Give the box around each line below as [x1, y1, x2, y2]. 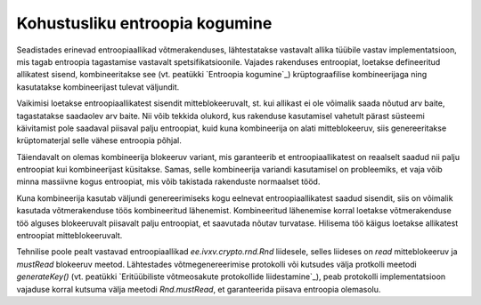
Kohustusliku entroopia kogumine [16, 13, 273, 33]
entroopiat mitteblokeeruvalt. [16, 230, 123, 241]
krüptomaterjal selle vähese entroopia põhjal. [16, 135, 182, 146]
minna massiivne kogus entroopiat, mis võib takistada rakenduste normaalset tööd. [16, 176, 321, 187]
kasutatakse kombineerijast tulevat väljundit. [16, 81, 180, 92]
